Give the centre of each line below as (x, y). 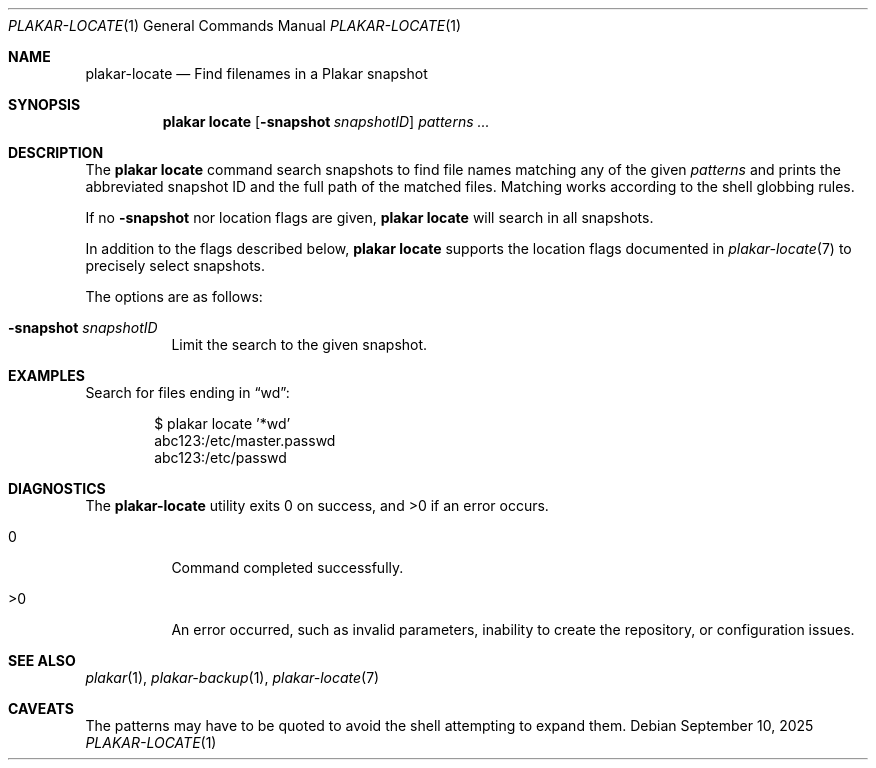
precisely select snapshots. (175, 265)
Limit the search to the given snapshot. (299, 344)
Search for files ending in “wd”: (187, 392)
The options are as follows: (174, 296)
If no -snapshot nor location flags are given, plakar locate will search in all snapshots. (369, 217)
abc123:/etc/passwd (220, 457)
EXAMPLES (46, 375)
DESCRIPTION (56, 152)
